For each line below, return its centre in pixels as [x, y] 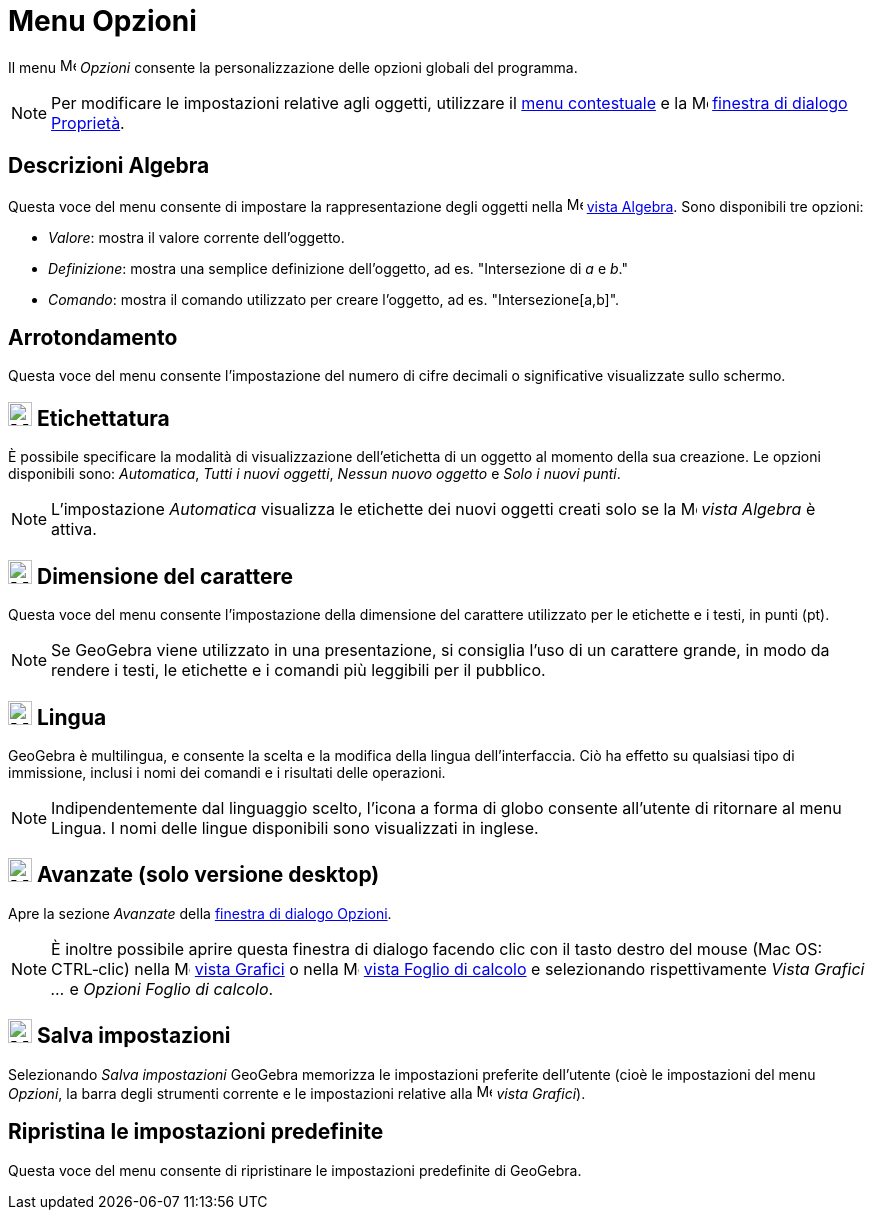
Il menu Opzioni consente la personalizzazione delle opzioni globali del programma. [293, 67]
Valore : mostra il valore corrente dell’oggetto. [196, 237]
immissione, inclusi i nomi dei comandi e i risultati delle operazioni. [227, 772]
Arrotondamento [93, 338]
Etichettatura [103, 418]
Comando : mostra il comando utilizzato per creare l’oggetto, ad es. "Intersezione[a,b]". [334, 299]
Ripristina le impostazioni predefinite [196, 1132]
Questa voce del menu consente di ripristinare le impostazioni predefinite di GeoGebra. [295, 1170]
